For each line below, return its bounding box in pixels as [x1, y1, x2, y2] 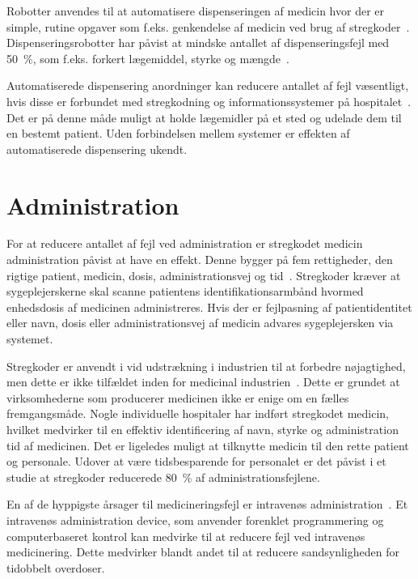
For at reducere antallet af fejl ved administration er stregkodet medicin [6, 235, 363, 252]
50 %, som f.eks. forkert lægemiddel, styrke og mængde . [6, 49, 289, 66]
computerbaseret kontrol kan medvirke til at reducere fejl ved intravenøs [6, 527, 365, 544]
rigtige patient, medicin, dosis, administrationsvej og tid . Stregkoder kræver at [6, 266, 401, 283]
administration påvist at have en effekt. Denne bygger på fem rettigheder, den [6, 251, 393, 268]
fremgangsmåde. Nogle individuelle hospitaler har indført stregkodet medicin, [6, 405, 389, 422]
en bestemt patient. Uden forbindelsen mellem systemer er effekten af [6, 125, 350, 142]
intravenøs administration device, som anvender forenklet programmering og [6, 511, 384, 528]
